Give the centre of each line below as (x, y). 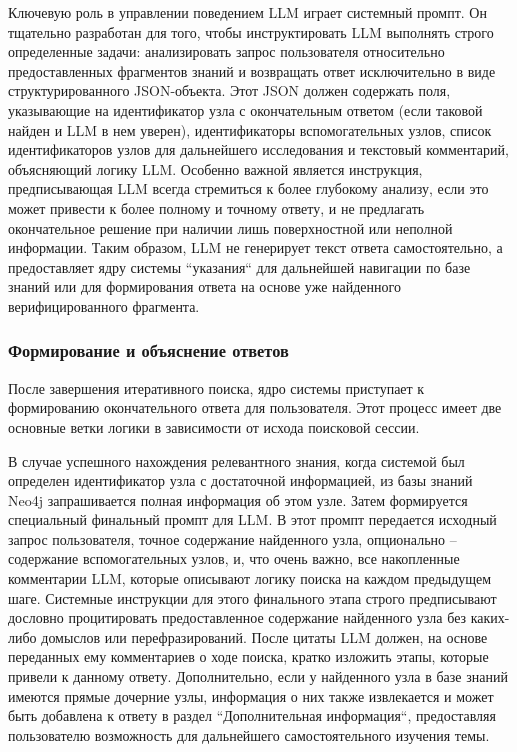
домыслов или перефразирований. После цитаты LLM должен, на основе (264, 636)
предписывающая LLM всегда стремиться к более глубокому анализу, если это (248, 188)
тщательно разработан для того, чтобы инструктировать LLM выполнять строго (251, 31)
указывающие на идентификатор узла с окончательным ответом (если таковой (245, 109)
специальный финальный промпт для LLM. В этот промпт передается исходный (252, 519)
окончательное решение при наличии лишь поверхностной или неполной (230, 227)
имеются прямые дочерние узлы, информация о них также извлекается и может (251, 695)
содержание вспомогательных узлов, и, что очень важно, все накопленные (234, 558)
